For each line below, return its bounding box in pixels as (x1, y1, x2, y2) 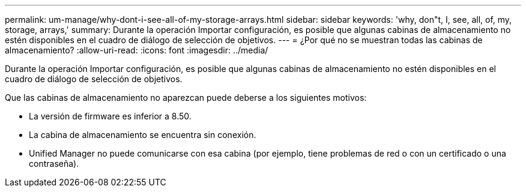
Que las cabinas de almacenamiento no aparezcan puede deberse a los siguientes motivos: (5, 92, 367, 103)
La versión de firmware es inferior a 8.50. (29, 111, 192, 121)
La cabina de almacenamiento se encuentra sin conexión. (29, 130, 256, 140)
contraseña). (29, 158, 79, 169)
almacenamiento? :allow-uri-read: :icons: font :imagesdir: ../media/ (5, 45, 268, 55)
